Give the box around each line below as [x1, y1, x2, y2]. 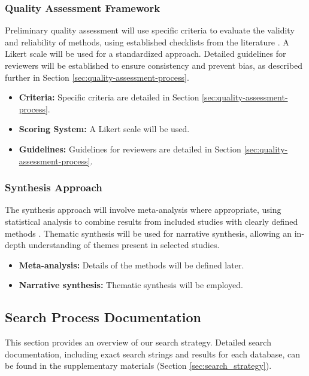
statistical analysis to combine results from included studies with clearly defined [5, 215, 298, 227]
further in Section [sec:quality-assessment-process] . [5, 71, 189, 83]
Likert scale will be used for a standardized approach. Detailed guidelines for [5, 47, 286, 60]
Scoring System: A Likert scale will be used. [19, 123, 190, 135]
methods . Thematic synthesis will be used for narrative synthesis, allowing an [5, 227, 292, 239]
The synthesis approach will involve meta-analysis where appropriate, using [5, 203, 281, 216]
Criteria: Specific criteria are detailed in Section [19, 91, 199, 103]
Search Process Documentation [5, 308, 201, 326]
